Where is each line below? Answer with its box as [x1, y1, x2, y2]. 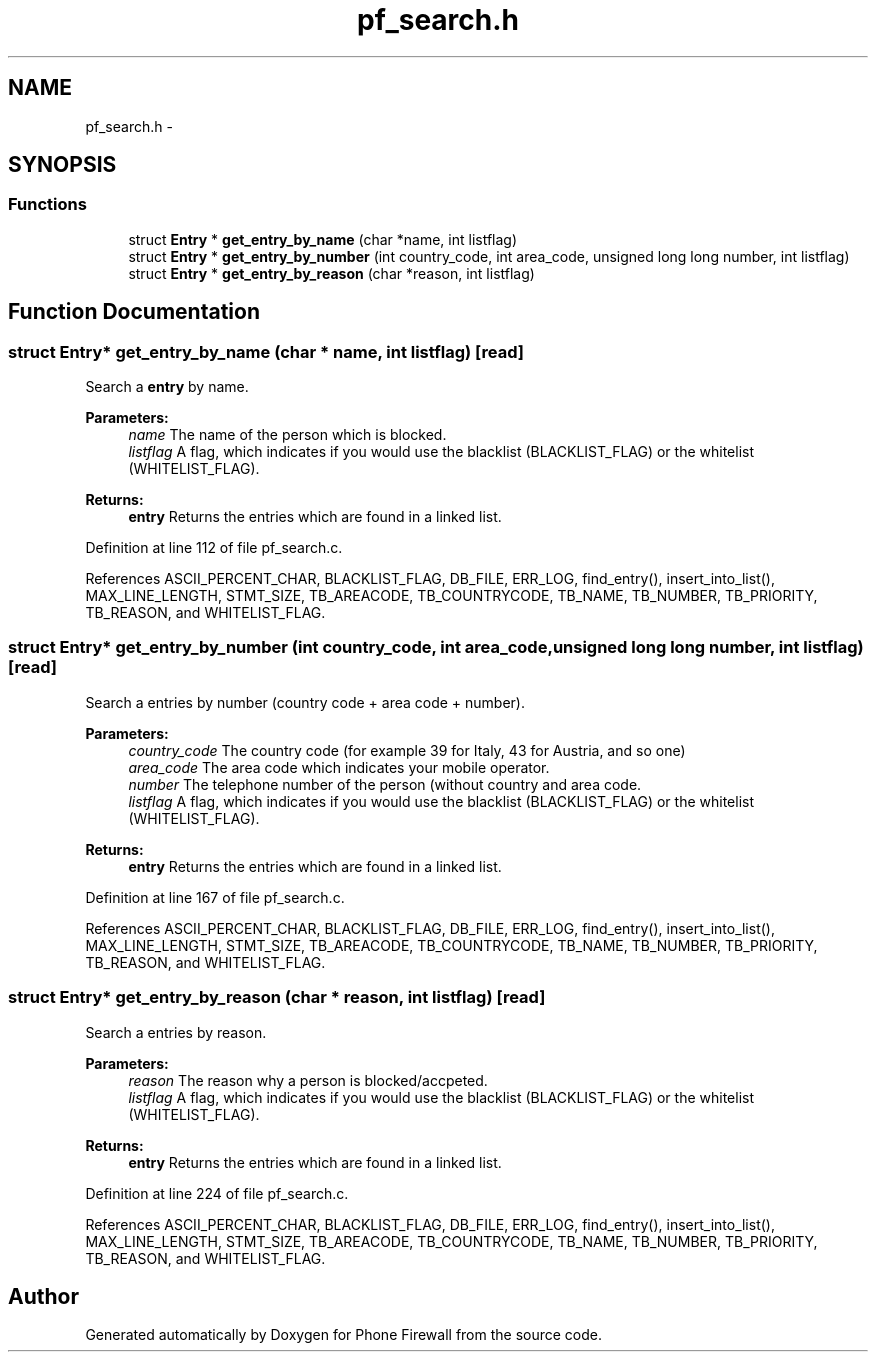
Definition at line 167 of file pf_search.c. [85, 888, 345, 906]
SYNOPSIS [8, 152, 117, 178]
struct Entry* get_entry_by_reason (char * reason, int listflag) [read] [8, 987, 546, 1008]
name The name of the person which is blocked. [128, 426, 447, 444]
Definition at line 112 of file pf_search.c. [85, 539, 343, 557]
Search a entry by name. [85, 378, 249, 396]
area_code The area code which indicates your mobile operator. [128, 758, 550, 776]
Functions [8, 194, 87, 215]
